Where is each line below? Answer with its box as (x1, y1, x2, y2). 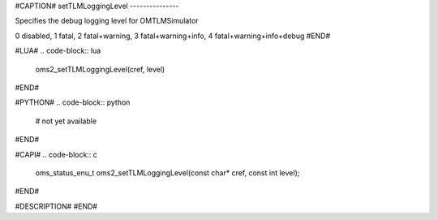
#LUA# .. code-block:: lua (15, 45, 101, 56)
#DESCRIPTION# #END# (15, 201, 97, 211)
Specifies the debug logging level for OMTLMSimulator (15, 16, 199, 26)
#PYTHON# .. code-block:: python (15, 97, 131, 107)
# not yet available (35, 116, 97, 126)
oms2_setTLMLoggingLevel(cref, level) (35, 64, 165, 74)
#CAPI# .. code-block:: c (15, 149, 97, 159)
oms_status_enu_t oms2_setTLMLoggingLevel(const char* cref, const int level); (35, 167, 300, 178)
